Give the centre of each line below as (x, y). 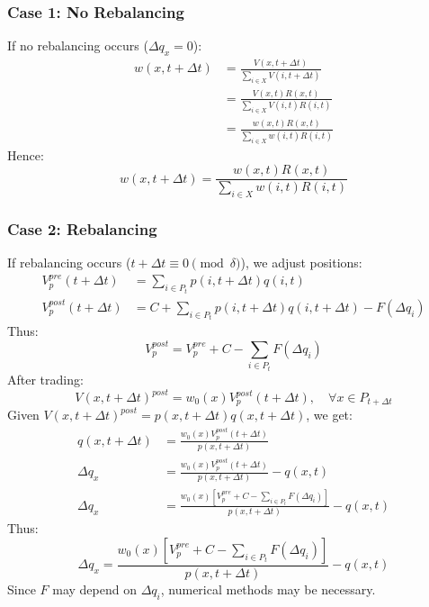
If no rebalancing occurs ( (78, 45)
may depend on (94, 589)
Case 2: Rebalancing (82, 229)
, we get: (329, 415)
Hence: (26, 154)
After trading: (45, 379)
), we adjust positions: (301, 263)
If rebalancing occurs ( (69, 263)
